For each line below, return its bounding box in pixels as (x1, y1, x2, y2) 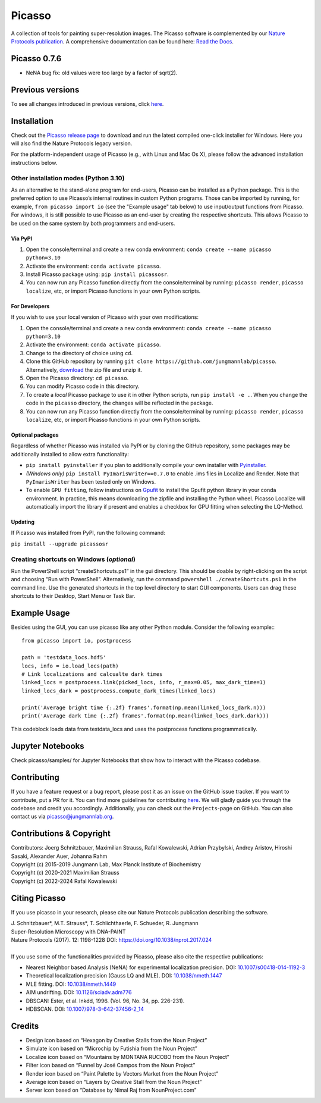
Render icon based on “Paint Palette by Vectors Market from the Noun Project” (26, 1070, 219, 1077)
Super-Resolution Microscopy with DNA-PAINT (11, 928, 126, 935)
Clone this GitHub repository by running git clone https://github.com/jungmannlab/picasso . (26, 358, 276, 365)
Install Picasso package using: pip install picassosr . (26, 271, 169, 278)
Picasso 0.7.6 (11, 54, 62, 64)
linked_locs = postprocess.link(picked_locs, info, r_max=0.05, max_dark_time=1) (21, 679, 266, 686)
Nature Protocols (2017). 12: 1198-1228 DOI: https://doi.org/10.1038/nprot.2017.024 (11, 936, 212, 943)
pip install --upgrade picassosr (11, 540, 109, 547)
